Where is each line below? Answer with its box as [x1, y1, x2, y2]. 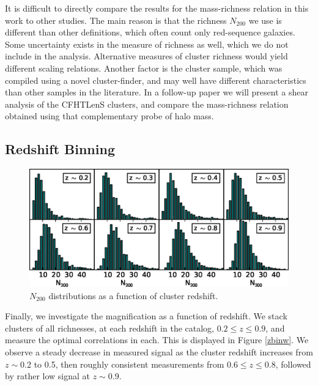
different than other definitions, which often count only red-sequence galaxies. [5, 26, 295, 39]
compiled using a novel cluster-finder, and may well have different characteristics [5, 73, 306, 86]
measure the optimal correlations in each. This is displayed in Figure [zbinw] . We [5, 333, 309, 346]
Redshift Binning [5, 139, 115, 158]
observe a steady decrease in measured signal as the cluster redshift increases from [5, 346, 313, 358]
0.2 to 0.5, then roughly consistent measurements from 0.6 [20, 357, 238, 370]
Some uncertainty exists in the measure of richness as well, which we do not [5, 37, 289, 50]
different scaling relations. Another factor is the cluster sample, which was [5, 61, 283, 74]
